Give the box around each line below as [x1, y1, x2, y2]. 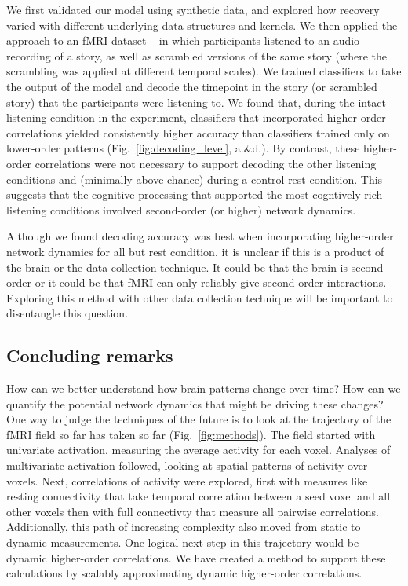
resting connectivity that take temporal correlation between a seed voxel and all [6, 488, 391, 504]
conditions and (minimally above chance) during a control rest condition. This [6, 170, 383, 187]
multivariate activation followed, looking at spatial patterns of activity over [6, 457, 368, 474]
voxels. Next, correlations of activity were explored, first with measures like [6, 472, 368, 489]
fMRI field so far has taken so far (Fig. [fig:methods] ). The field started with [6, 426, 376, 442]
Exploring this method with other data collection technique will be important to [6, 289, 393, 306]
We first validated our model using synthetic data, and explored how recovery [6, 2, 380, 17]
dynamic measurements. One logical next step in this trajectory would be [6, 534, 359, 551]
